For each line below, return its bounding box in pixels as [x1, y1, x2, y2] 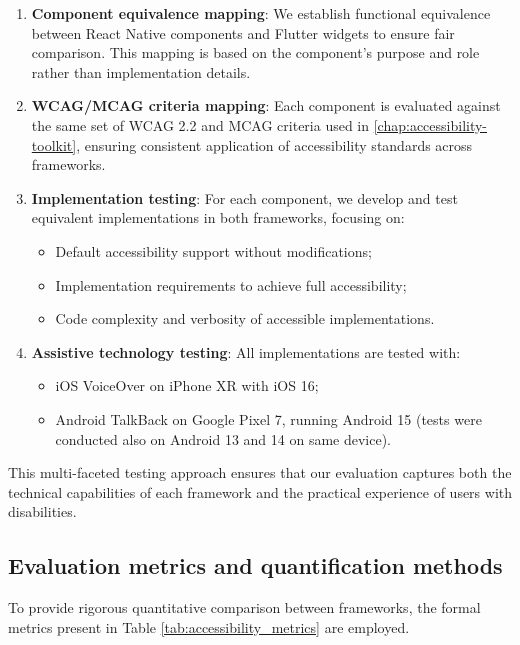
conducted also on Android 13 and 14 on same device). [55, 428, 392, 449]
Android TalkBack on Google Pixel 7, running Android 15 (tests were [55, 408, 482, 429]
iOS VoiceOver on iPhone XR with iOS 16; [55, 375, 319, 396]
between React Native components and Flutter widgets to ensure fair [31, 22, 455, 43]
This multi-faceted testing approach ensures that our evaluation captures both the [8, 462, 512, 483]
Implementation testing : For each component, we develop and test [31, 187, 458, 208]
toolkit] [31, 134, 77, 155]
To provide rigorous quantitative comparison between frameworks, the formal [8, 597, 481, 618]
